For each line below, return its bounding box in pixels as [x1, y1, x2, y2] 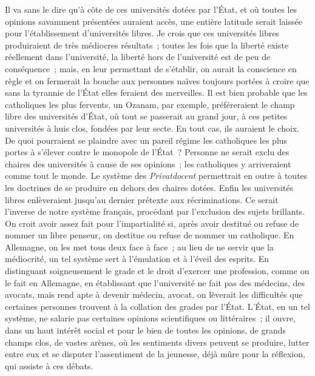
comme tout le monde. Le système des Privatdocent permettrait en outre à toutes [5, 169, 308, 182]
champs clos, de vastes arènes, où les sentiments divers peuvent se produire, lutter [5, 335, 310, 348]
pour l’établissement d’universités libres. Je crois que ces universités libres [5, 27, 279, 39]
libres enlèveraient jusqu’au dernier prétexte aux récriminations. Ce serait [5, 193, 279, 206]
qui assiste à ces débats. [5, 359, 93, 372]
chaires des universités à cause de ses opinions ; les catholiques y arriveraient [5, 157, 291, 170]
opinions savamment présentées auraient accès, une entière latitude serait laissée [5, 15, 302, 27]
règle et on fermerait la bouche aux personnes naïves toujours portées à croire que [5, 74, 310, 87]
